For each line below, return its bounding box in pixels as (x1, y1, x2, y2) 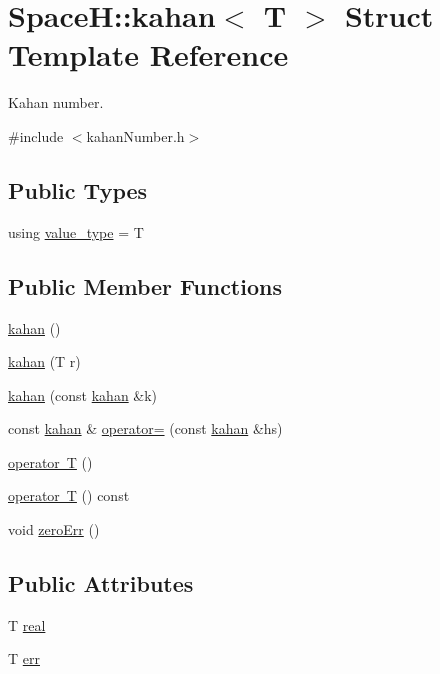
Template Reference (8, 34, 289, 75)
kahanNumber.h (86, 125, 185, 146)
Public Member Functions (8, 270, 282, 301)
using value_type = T (8, 221, 144, 242)
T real (8, 614, 46, 635)
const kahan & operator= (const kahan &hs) (8, 418, 283, 439)
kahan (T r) (8, 351, 81, 372)
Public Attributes (8, 568, 194, 599)
